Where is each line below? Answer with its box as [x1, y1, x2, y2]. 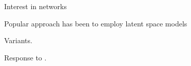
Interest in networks [4, 1, 67, 11]
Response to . [4, 52, 47, 62]
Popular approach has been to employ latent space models [4, 18, 187, 28]
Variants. [4, 35, 32, 46]
